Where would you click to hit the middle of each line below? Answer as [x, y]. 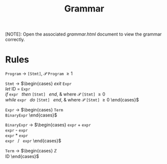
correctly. [15, 39]
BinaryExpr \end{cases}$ [31, 115]
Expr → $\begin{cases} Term [34, 110]
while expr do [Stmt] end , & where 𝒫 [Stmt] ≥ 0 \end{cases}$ [72, 100]
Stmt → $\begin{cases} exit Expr [38, 83]
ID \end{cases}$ [22, 156]
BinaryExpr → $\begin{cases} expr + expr [48, 125]
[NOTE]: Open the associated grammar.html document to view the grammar [83, 34]
